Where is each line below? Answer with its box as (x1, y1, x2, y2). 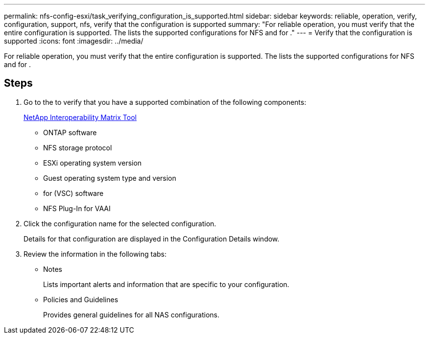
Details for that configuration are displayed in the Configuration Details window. (24, 234, 280, 243)
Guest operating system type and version (43, 173, 176, 182)
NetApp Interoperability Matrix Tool (24, 113, 137, 121)
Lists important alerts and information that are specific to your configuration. (43, 280, 289, 289)
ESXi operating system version (43, 158, 142, 167)
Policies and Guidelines (43, 295, 119, 304)
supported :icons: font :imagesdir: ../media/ (4, 37, 143, 45)
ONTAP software (43, 128, 97, 137)
